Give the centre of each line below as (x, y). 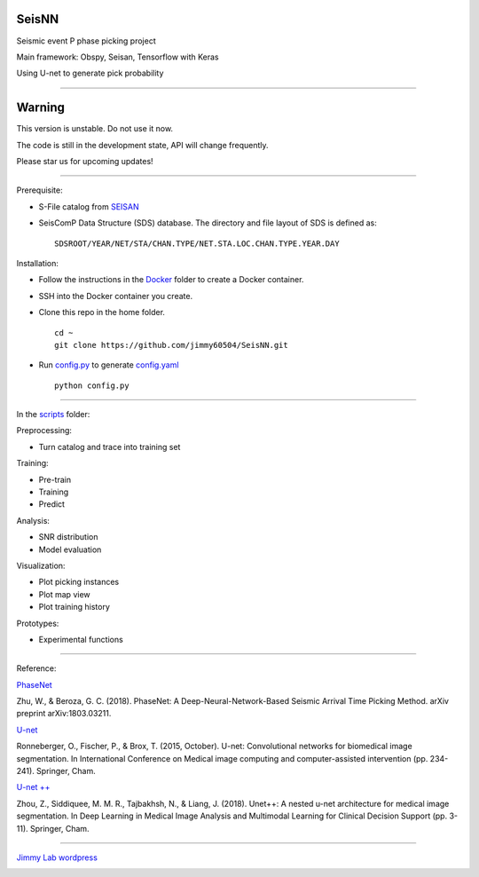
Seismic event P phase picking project (86, 41)
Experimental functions (81, 639)
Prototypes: (38, 623)
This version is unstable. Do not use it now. (94, 129)
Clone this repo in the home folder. (102, 312)
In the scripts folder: (53, 415)
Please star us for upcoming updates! (85, 161)
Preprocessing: (44, 431)
